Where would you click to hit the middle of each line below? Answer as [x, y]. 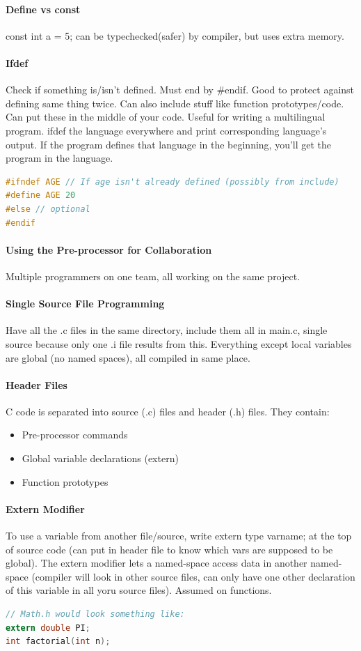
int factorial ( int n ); [58, 642]
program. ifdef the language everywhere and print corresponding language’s [166, 130]
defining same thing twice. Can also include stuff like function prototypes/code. [175, 103]
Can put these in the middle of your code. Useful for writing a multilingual [166, 117]
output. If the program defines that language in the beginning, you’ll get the [169, 144]
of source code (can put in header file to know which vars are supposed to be [169, 549]
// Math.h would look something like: [95, 614]
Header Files [37, 384]
